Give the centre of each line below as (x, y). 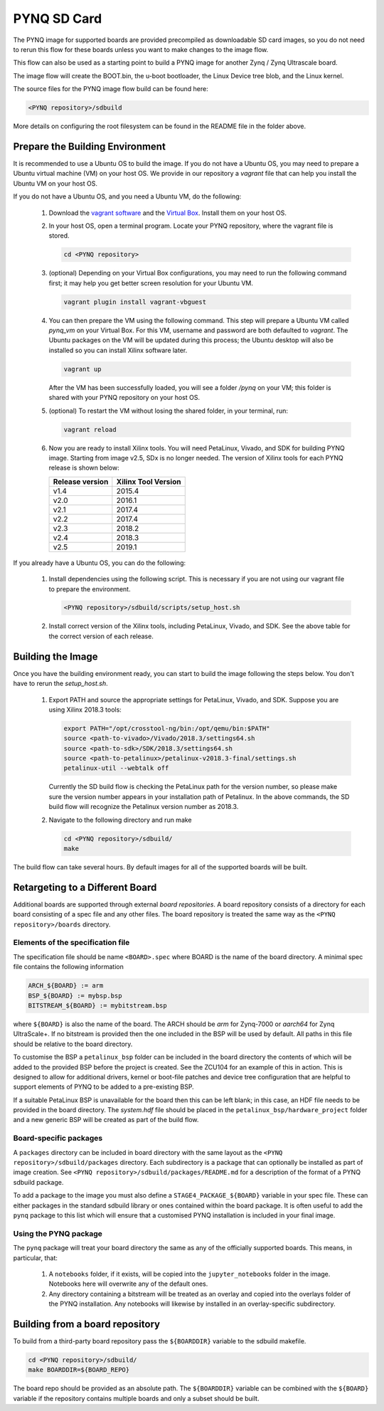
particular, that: (36, 1258)
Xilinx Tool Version (149, 482)
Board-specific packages (58, 1138)
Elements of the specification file (71, 943)
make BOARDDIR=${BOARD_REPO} (79, 1370)
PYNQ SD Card (58, 19)
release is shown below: (84, 468)
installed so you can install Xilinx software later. (118, 350)
